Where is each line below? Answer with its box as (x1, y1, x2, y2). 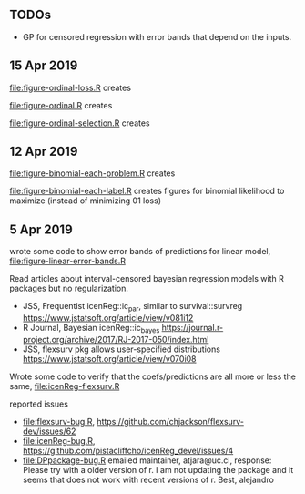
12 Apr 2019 (9, 144, 78, 160)
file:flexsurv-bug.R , (22, 416, 96, 427)
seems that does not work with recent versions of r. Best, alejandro (22, 474, 275, 485)
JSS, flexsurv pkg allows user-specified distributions (22, 344, 221, 355)
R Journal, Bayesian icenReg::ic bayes (22, 323, 160, 335)
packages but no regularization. (9, 283, 129, 294)
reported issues (9, 398, 68, 409)
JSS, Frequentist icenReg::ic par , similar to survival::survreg (22, 301, 243, 314)
